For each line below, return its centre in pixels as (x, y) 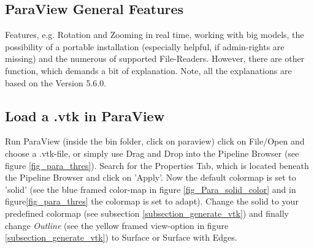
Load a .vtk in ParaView (85, 115)
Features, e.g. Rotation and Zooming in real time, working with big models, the (155, 35)
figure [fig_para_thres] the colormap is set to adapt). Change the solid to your (152, 201)
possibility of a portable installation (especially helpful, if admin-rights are (145, 46)
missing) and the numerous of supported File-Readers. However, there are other (155, 58)
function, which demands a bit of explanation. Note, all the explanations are (148, 70)
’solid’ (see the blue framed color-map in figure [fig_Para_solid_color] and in (151, 189)
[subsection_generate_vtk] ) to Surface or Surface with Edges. (121, 237)
